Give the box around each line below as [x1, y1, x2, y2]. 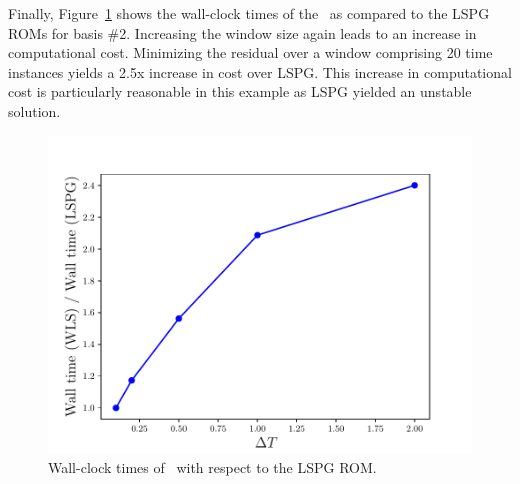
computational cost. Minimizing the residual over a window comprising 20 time [8, 42, 493, 63]
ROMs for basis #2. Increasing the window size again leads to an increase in [8, 22, 477, 43]
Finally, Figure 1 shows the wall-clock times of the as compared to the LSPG [8, 3, 490, 23]
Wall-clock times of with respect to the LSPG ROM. [48, 457, 377, 478]
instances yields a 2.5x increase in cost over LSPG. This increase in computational [8, 61, 512, 82]
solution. [8, 100, 61, 121]
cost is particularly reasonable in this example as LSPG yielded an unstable [8, 81, 472, 102]
